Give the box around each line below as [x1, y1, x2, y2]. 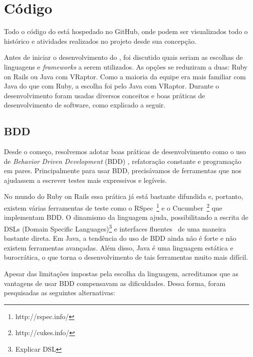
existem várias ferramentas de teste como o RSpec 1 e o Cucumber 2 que [4, 201, 222, 213]
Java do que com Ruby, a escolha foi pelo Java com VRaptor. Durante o [4, 81, 219, 91]
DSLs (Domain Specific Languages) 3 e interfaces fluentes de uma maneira [4, 222, 226, 233]
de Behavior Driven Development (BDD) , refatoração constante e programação [4, 156, 241, 166]
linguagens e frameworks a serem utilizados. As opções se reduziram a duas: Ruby [4, 61, 248, 71]
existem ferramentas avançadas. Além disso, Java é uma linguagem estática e [4, 242, 234, 252]
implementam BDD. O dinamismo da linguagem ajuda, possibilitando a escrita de [4, 212, 249, 222]
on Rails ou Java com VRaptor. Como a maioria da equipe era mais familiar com [4, 71, 246, 81]
